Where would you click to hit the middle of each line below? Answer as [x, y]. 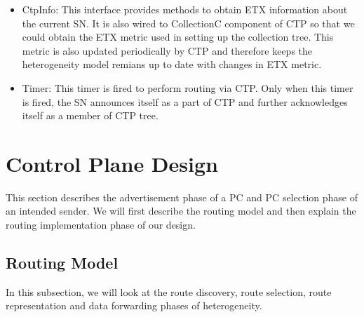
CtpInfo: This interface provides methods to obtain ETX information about [185, 9]
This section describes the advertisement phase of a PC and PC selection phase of [182, 197]
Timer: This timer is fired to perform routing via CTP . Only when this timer [188, 87]
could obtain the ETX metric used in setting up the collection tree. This [178, 37]
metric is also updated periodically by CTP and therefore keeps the [167, 50]
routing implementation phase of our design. [101, 225]
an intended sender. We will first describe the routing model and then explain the [181, 211]
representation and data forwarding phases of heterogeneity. [134, 305]
